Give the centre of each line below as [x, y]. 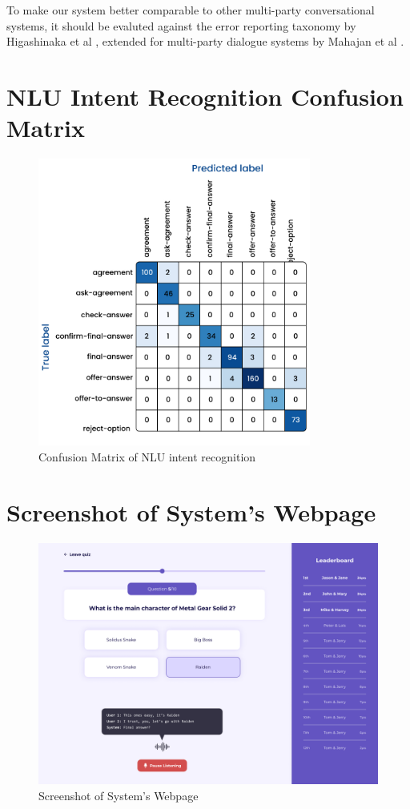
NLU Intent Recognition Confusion [205, 96]
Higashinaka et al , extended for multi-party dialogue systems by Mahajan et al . [205, 41]
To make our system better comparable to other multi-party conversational [191, 10]
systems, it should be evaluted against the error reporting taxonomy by [181, 25]
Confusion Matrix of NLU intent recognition [147, 457]
